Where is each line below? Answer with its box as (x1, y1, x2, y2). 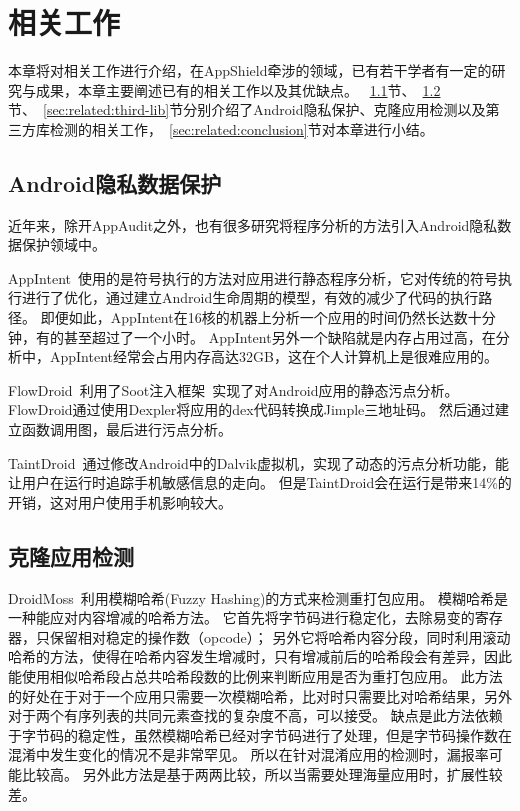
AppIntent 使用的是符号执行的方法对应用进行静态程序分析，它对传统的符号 (8, 267, 499, 288)
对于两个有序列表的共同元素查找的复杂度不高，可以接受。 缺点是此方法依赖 (8, 705, 503, 726)
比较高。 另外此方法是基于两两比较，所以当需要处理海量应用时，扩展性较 (21, 763, 503, 784)
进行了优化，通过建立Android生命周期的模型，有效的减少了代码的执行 (21, 287, 479, 308)
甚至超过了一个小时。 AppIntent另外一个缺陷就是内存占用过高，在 (63, 326, 496, 347)
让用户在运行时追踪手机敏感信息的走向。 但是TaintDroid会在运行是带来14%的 (8, 472, 512, 493)
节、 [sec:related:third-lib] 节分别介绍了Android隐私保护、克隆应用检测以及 (8, 99, 486, 120)
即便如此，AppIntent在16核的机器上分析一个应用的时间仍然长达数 (40, 307, 468, 328)
